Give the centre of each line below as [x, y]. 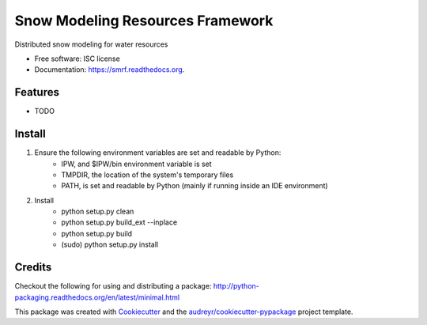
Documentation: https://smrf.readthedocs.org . [110, 70]
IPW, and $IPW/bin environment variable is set [137, 164]
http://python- [236, 286]
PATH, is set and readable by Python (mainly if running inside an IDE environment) [195, 186]
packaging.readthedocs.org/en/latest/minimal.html [97, 297]
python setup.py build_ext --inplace [119, 222]
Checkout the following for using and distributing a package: [113, 286]
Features [37, 92]
